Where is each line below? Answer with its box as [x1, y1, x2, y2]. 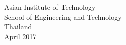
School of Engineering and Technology [4, 11, 122, 22]
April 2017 [4, 31, 37, 41]
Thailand [4, 21, 32, 32]
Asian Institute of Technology [4, 2, 96, 12]
